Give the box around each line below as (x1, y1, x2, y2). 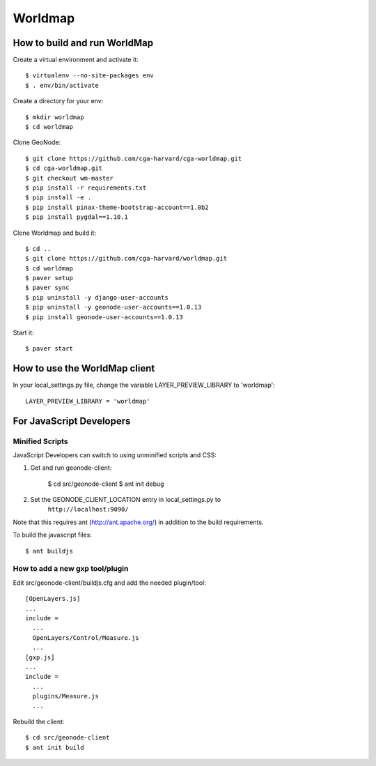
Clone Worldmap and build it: (13, 229, 97, 237)
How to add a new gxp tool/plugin (13, 564, 129, 574)
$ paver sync (25, 284, 70, 292)
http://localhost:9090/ (47, 505, 129, 514)
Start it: (13, 328, 34, 337)
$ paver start (25, 345, 73, 353)
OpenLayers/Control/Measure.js (32, 634, 139, 641)
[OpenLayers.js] (25, 595, 81, 603)
